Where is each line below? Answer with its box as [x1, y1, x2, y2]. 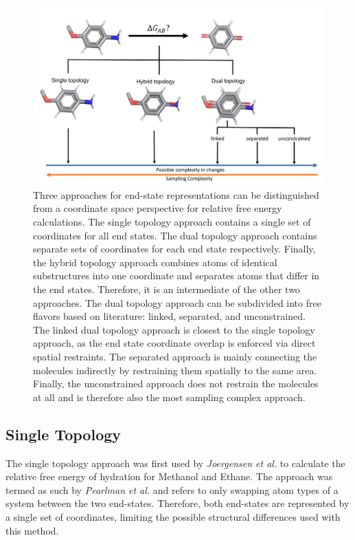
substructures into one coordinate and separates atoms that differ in [33, 268, 320, 283]
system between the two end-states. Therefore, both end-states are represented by [5, 496, 350, 510]
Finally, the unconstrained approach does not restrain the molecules [33, 376, 319, 391]
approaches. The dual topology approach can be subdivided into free [33, 295, 321, 310]
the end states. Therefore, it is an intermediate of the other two [33, 282, 300, 296]
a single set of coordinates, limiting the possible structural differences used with [5, 509, 341, 523]
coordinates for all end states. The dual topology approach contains [33, 228, 317, 242]
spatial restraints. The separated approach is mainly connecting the [33, 349, 317, 363]
